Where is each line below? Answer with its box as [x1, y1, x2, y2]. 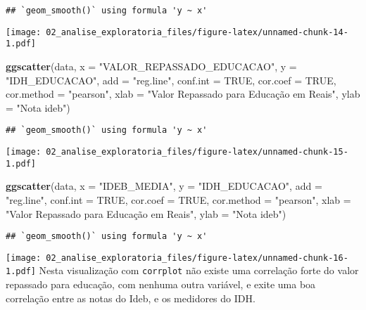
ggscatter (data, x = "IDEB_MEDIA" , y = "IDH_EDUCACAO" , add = [6, 179, 322, 193]
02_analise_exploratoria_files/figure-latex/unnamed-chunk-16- [46, 252, 348, 263]
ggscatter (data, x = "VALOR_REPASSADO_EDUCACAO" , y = [6, 58, 297, 73]
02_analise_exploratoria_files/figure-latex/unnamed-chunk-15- [46, 147, 348, 157]
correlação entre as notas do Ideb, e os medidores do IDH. [6, 290, 255, 305]
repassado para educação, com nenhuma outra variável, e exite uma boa [6, 277, 316, 292]
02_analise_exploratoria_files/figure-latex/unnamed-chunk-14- [46, 27, 348, 37]
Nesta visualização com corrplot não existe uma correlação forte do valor [39, 263, 359, 278]
